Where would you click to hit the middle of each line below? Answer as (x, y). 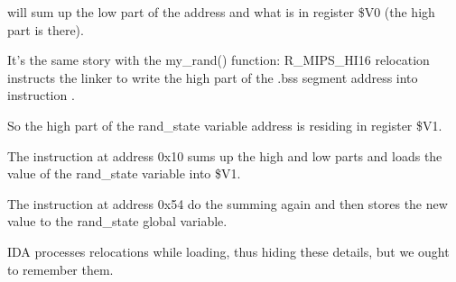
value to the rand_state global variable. (117, 221)
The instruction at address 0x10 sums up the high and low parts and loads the (225, 155)
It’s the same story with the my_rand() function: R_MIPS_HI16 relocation (219, 60)
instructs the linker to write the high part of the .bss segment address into (213, 77)
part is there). (46, 29)
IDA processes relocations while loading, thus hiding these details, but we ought (228, 251)
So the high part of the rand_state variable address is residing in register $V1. (225, 125)
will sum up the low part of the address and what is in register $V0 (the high (221, 12)
